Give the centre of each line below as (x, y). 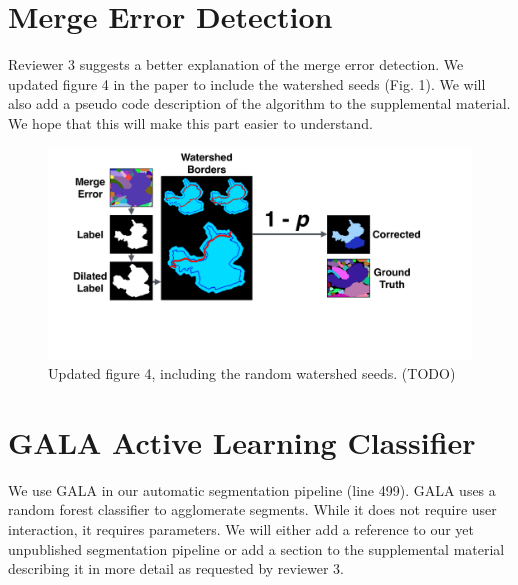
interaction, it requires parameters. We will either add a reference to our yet (241, 529)
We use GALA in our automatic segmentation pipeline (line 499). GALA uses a (252, 489)
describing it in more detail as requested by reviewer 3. (176, 568)
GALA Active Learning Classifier (242, 441)
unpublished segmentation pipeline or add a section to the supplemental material (256, 548)
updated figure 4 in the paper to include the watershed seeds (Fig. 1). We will (247, 83)
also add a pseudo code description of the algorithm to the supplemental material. (259, 103)
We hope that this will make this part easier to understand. (190, 122)
